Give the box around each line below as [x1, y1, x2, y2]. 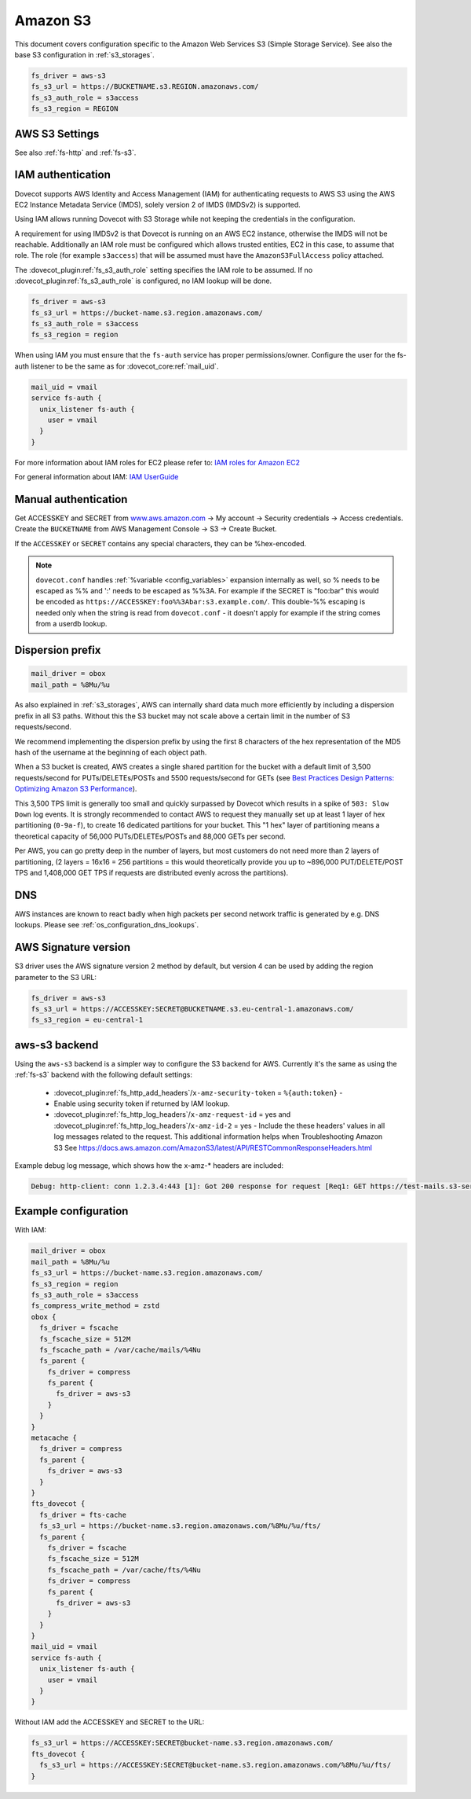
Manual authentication [14, 492, 128, 506]
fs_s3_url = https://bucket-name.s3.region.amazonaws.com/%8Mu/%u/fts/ [39, 1522, 321, 1530]
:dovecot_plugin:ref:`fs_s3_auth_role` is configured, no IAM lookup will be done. [14, 276, 272, 286]
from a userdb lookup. [35, 619, 108, 629]
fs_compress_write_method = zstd [31, 1302, 160, 1310]
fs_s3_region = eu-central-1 [31, 1015, 144, 1025]
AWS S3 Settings [14, 127, 100, 141]
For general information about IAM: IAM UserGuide [14, 472, 179, 482]
